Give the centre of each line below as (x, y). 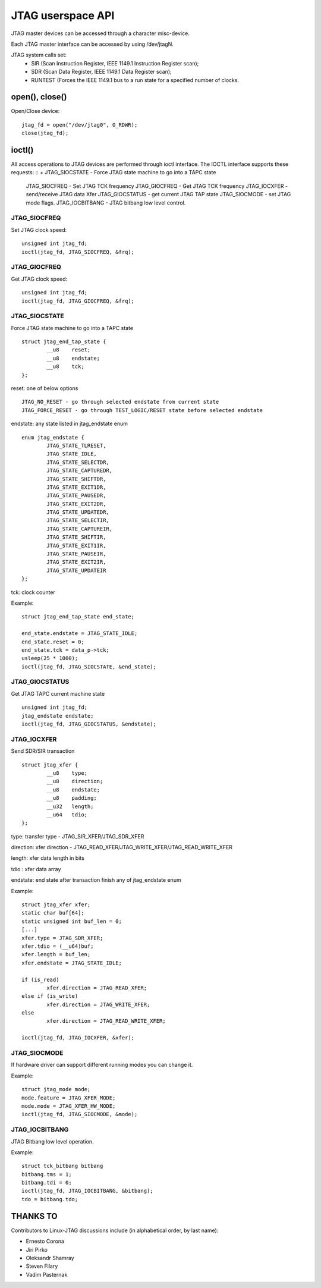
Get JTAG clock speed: (39, 279)
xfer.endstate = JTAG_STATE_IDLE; (72, 963)
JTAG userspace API (63, 15)
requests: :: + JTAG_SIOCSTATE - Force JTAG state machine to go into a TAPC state (114, 172)
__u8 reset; (69, 350)
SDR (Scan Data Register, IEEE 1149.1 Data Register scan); (101, 72)
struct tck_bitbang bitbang (62, 1166)
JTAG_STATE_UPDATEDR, (78, 512)
